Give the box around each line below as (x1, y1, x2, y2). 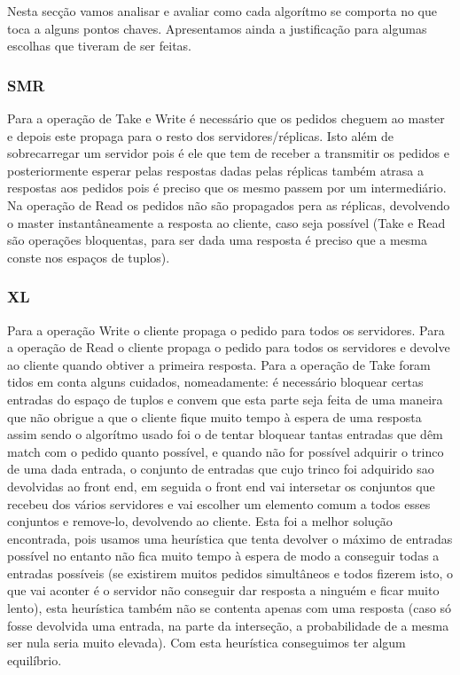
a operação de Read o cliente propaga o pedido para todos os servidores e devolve (7, 338, 450, 357)
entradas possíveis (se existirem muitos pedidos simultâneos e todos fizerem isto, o (7, 563, 454, 582)
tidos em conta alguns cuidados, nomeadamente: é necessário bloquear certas (7, 373, 424, 391)
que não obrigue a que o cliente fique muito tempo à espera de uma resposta (7, 407, 422, 426)
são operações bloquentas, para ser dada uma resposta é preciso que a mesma (7, 231, 428, 249)
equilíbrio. (7, 650, 62, 669)
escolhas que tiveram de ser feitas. (7, 36, 192, 55)
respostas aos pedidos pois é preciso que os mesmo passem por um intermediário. (7, 178, 447, 197)
